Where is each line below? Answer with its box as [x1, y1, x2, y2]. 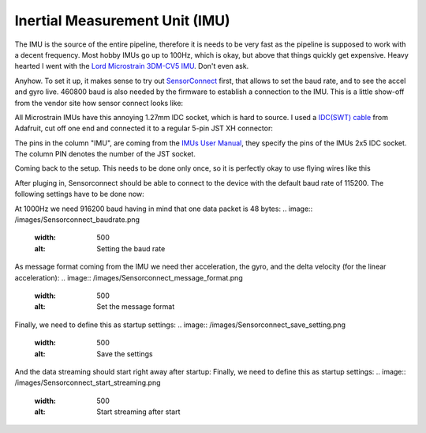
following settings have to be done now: [14, 190, 145, 199]
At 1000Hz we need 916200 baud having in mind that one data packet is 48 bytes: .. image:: [14, 204, 313, 213]
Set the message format [96, 302, 175, 311]
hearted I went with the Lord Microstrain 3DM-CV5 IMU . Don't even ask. [14, 62, 249, 71]
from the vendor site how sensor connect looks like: [14, 98, 184, 107]
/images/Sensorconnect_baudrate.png [14, 215, 140, 224]
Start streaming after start [96, 407, 181, 416]
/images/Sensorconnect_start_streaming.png [14, 378, 161, 387]
